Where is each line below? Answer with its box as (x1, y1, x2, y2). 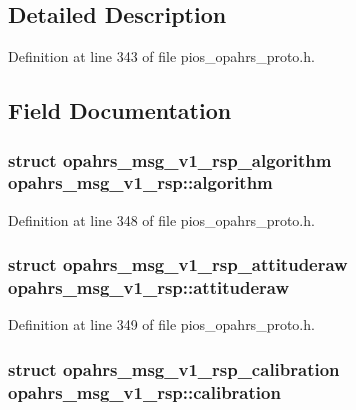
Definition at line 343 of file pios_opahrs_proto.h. (8, 46, 315, 67)
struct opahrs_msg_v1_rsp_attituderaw (8, 252, 348, 277)
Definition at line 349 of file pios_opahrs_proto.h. (8, 314, 315, 335)
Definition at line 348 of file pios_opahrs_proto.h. (8, 209, 315, 230)
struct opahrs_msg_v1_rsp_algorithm (8, 147, 332, 172)
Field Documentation (8, 95, 232, 126)
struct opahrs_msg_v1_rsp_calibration (8, 356, 340, 381)
